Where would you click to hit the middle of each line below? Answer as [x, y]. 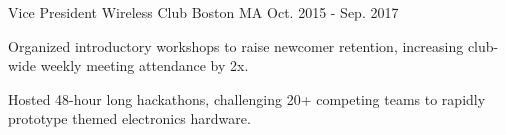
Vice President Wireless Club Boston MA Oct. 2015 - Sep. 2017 [203, 12]
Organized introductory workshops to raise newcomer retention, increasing [236, 45]
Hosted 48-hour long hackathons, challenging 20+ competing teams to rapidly [247, 98]
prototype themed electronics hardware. [129, 118]
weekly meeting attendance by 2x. [144, 65]
